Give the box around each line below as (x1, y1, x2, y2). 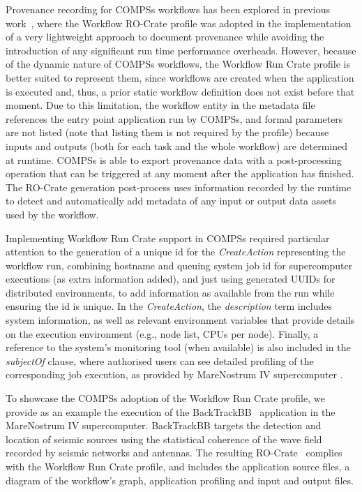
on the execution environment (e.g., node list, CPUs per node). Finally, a (6, 326, 319, 341)
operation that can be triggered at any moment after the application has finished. (6, 166, 354, 181)
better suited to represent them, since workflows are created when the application (6, 70, 354, 84)
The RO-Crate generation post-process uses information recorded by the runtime (6, 179, 352, 194)
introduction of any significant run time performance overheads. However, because (6, 43, 356, 57)
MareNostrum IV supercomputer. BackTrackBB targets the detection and (6, 418, 322, 433)
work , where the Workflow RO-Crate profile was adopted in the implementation (6, 15, 352, 30)
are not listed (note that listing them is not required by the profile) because (6, 125, 329, 140)
